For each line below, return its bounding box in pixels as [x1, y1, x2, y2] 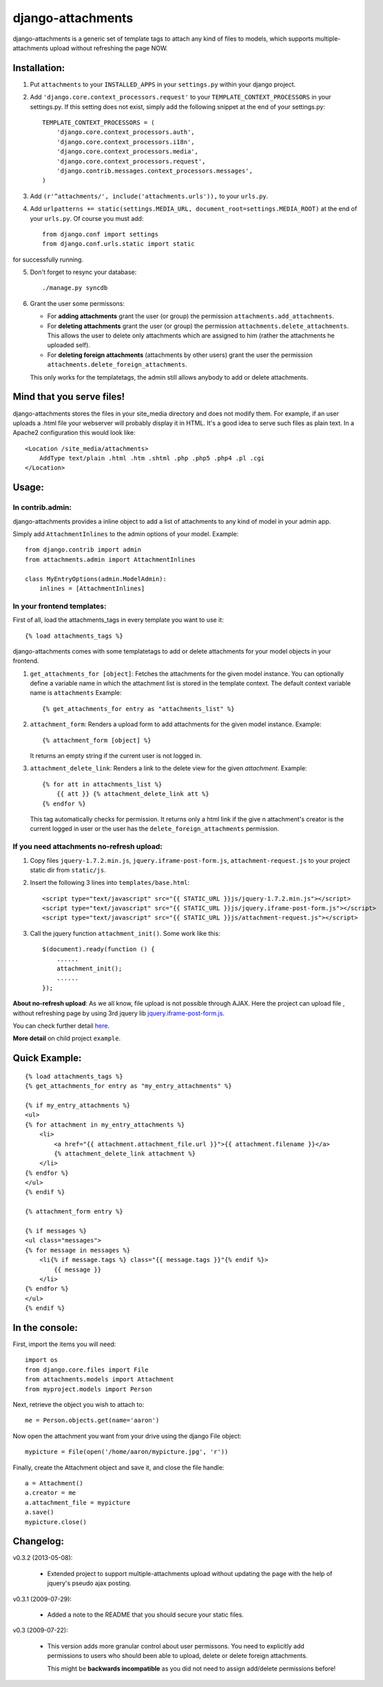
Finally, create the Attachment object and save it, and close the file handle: [12, 1463, 225, 1472]
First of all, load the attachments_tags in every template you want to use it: [12, 616, 224, 624]
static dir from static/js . [30, 866, 106, 874]
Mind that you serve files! [12, 391, 125, 403]
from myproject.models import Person [25, 1385, 153, 1393]
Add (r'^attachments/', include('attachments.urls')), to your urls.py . [30, 192, 269, 200]
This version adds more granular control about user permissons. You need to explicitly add [47, 1641, 304, 1650]
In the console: [12, 1322, 79, 1334]
